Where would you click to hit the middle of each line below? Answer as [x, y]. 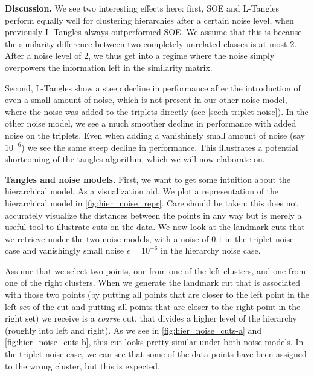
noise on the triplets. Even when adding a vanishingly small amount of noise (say [155, 135]
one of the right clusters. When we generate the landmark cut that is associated [152, 282]
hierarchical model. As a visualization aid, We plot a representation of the [142, 191]
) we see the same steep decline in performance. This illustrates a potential [160, 147]
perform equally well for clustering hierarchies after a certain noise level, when [149, 20]
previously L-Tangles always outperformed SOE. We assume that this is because [153, 32]
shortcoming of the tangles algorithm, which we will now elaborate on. [135, 159]
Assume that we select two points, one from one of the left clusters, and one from [155, 270]
